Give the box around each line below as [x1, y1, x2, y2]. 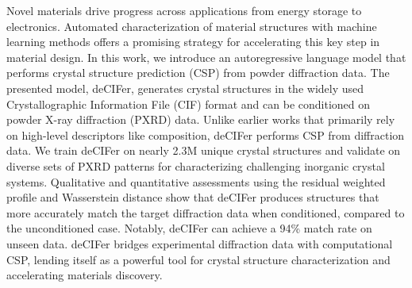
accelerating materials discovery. [6, 267, 163, 283]
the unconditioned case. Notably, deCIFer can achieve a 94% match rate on [6, 220, 372, 236]
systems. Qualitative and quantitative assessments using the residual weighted [6, 173, 386, 190]
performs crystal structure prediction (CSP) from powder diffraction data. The [6, 64, 390, 81]
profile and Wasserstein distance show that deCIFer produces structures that [6, 189, 379, 205]
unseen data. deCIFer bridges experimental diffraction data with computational [6, 235, 393, 252]
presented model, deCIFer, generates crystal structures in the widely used [6, 79, 364, 96]
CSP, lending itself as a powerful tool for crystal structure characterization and [6, 251, 391, 267]
